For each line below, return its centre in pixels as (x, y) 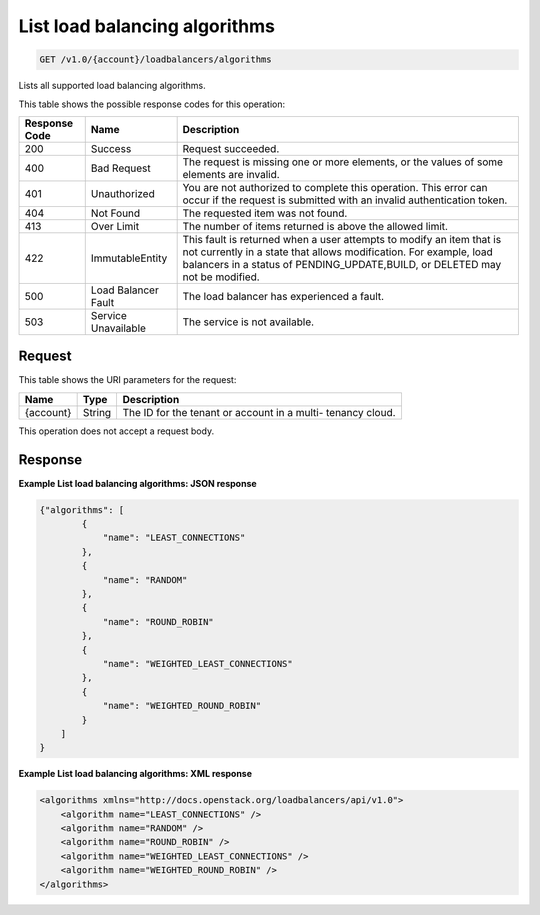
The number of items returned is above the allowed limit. (315, 226)
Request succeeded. (231, 148)
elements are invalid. (231, 174)
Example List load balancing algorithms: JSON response (137, 483)
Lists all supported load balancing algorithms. (112, 86)
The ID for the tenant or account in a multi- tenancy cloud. (259, 412)
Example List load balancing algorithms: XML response (135, 774)
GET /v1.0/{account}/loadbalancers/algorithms (155, 59)
